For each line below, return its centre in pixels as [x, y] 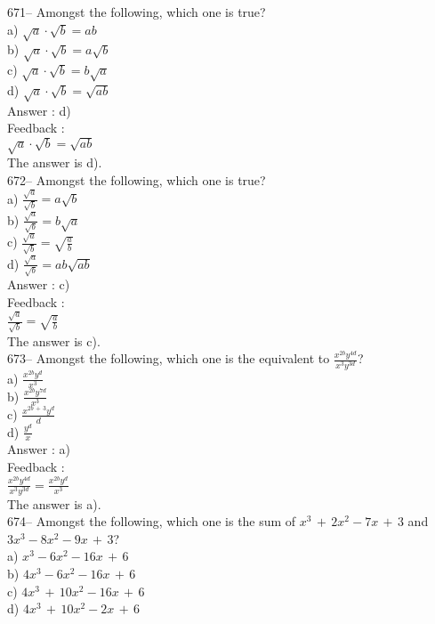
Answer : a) [39, 449]
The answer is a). [54, 503]
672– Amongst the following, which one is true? [137, 179]
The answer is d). [55, 162]
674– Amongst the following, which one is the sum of [152, 521]
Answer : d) [39, 110]
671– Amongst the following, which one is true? [137, 12]
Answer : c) [39, 284]
